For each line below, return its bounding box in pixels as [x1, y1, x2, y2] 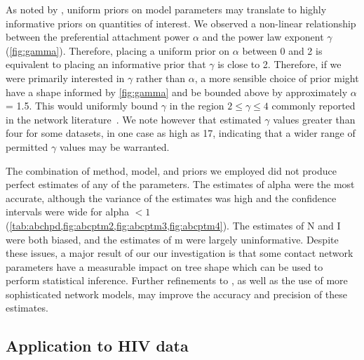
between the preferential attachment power [6, 29, 190, 44]
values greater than [273, 112, 356, 126]
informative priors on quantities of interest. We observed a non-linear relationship [6, 15, 356, 30]
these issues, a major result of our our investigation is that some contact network [6, 246, 353, 260]
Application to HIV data [6, 335, 189, 356]
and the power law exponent [202, 29, 324, 44]
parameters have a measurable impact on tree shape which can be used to [6, 259, 323, 274]
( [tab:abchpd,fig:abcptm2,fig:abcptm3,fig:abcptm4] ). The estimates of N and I [6, 218, 341, 232]
